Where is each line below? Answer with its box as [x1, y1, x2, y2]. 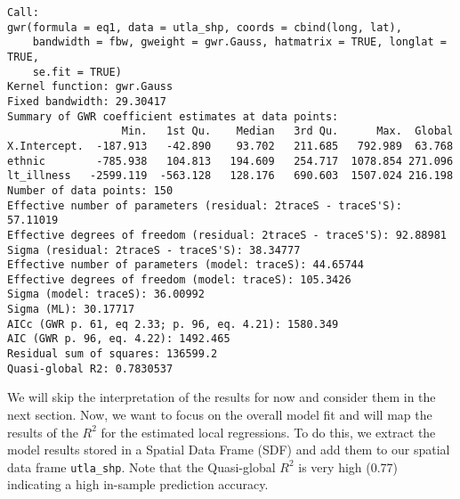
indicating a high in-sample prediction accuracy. [7, 475, 269, 494]
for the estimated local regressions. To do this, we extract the [101, 422, 436, 441]
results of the [7, 422, 78, 441]
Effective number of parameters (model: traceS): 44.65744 [7, 258, 364, 272]
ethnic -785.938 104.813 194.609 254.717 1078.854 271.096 [7, 154, 454, 168]
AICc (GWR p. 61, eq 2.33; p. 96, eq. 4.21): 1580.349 [7, 317, 339, 331]
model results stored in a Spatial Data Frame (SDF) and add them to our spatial [7, 440, 450, 459]
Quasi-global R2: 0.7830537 [7, 362, 174, 375]
